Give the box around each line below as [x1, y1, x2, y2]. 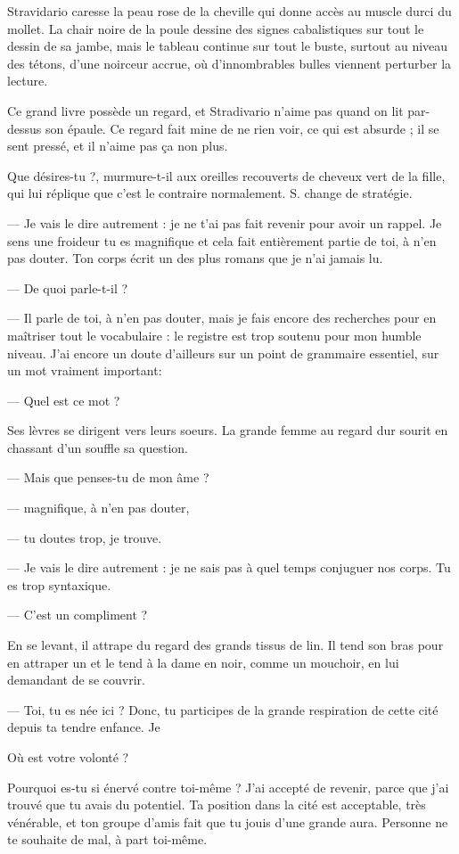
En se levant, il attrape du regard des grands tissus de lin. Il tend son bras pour [7, 636, 444, 654]
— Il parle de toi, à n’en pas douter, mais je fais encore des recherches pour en [7, 308, 437, 327]
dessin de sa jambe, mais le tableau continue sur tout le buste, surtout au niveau [7, 37, 448, 55]
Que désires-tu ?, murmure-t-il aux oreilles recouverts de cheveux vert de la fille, [7, 166, 446, 185]
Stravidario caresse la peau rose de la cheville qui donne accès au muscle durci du [7, 2, 452, 20]
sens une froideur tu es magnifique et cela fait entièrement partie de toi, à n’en [7, 231, 437, 250]
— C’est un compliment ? [7, 605, 148, 624]
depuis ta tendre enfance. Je [7, 718, 160, 736]
